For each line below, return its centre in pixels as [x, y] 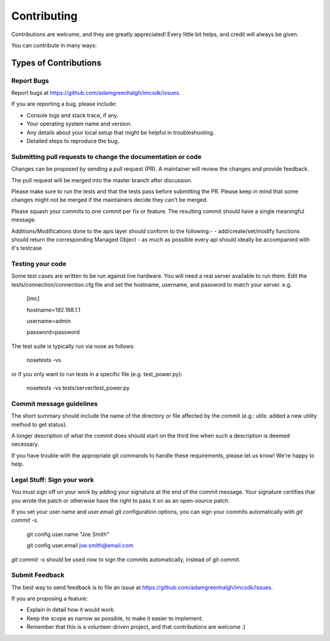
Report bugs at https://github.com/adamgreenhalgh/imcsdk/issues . [96, 93]
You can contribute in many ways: [54, 45]
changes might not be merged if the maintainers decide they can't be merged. [110, 200]
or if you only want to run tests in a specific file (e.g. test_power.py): [97, 374]
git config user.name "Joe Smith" [68, 534]
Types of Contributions [56, 63]
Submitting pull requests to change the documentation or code [106, 157]
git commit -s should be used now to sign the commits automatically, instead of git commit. [126, 559]
